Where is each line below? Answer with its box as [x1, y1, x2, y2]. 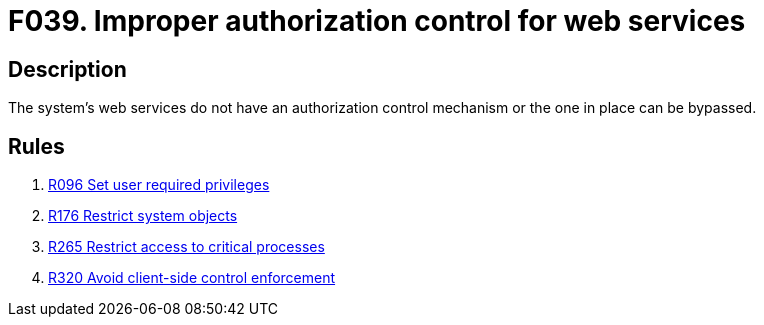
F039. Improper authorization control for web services [8, 4, 746, 38]
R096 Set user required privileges [48, 176, 270, 194]
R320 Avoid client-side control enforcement [48, 269, 336, 287]
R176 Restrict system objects [48, 207, 238, 225]
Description [8, 56, 127, 82]
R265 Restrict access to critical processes [48, 238, 325, 256]
